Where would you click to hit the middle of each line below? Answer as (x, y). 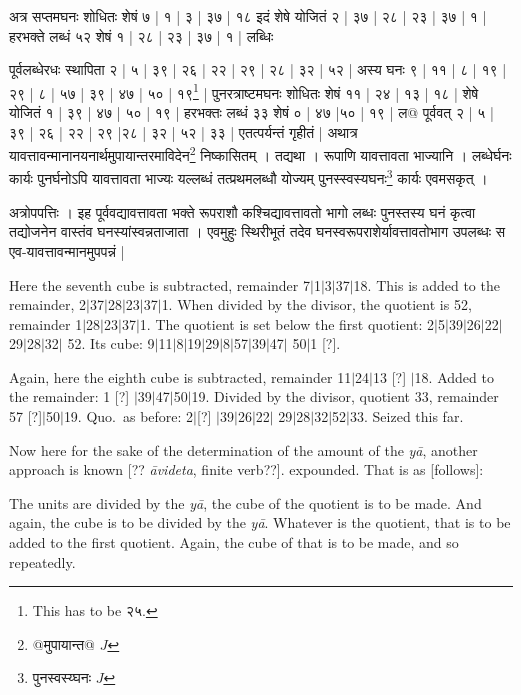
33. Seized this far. (407, 416)
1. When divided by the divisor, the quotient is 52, (316, 304)
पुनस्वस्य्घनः (61, 677)
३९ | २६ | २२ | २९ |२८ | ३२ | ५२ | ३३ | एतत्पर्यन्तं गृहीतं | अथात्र (183, 131)
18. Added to (454, 376)
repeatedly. (42, 561)
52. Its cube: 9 (111, 343)
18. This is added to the (426, 284)
